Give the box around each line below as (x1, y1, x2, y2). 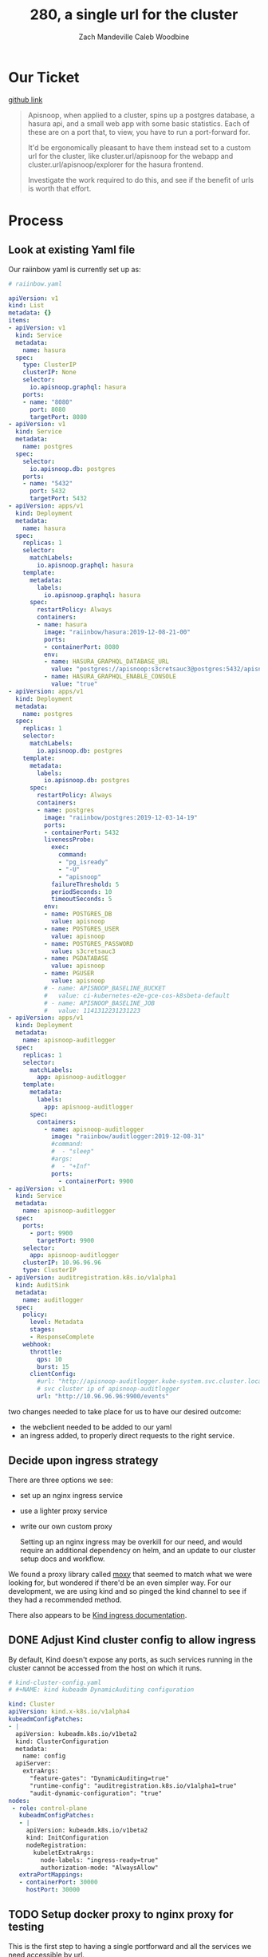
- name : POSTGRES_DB (43, 910, 112, 919)
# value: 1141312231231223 (43, 1006, 141, 1014)
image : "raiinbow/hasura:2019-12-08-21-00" (43, 628, 191, 636)
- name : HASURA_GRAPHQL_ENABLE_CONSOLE (43, 673, 177, 681)
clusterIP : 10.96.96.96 (22, 1259, 102, 1267)
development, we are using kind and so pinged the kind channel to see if (8, 1586, 247, 1595)
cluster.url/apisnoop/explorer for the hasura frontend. (27, 160, 203, 169)
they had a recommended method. (8, 1595, 122, 1604)
